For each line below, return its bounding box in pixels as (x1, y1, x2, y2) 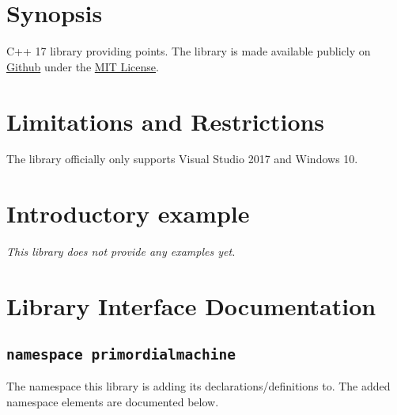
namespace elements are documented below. (6, 393, 219, 409)
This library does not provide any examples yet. (6, 243, 236, 260)
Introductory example (6, 197, 250, 230)
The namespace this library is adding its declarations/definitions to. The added (6, 377, 391, 394)
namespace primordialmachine (6, 345, 236, 363)
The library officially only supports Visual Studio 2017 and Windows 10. (6, 150, 358, 167)
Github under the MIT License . (6, 58, 159, 74)
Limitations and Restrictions (6, 105, 325, 137)
